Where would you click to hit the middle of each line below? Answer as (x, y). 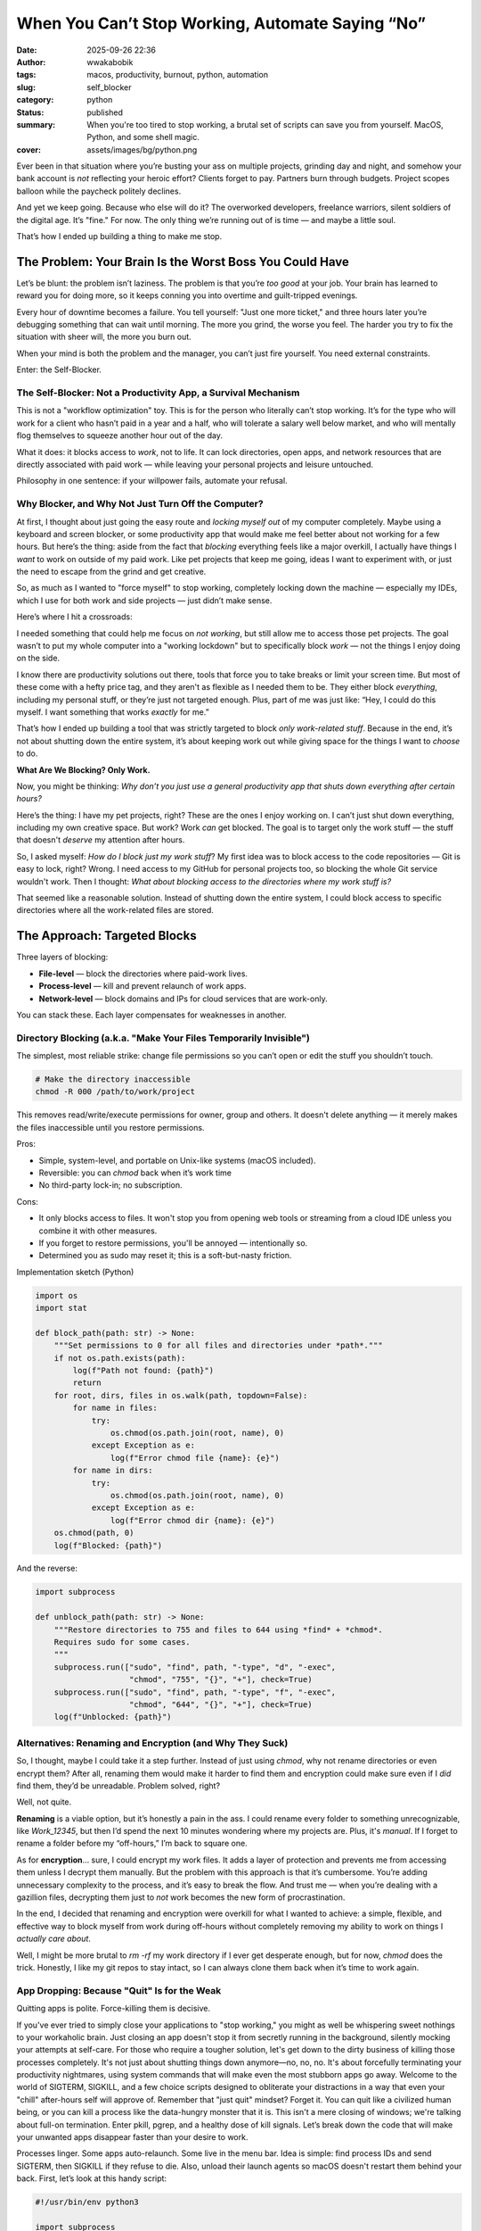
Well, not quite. (44, 1802)
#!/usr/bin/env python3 (87, 2202)
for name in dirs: (113, 1471)
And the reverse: (47, 1568)
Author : (31, 62)
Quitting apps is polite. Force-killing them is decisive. (114, 2009)
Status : (30, 112)
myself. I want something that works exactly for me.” (113, 712)
